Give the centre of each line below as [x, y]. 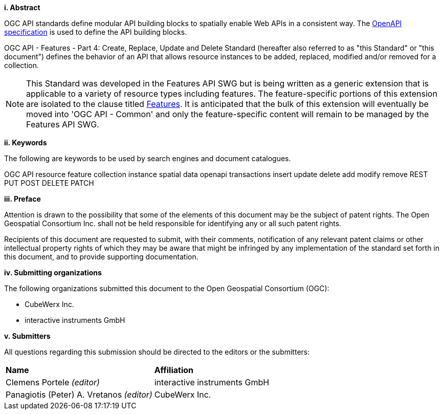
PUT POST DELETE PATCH [49, 183]
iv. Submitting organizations [53, 273]
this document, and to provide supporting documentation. [101, 257]
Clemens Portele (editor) [53, 382]
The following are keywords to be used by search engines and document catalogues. [148, 158]
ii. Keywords [26, 143]
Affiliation [174, 370]
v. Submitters [27, 336]
